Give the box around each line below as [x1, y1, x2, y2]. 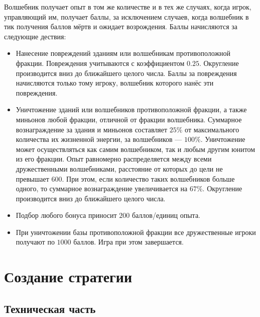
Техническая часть [4, 300, 96, 316]
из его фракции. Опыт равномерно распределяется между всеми [16, 153, 212, 164]
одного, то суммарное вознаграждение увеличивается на [16, 183, 188, 194]
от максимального [185, 124, 239, 134]
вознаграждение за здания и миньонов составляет [16, 124, 168, 134]
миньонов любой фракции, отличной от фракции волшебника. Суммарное [16, 114, 242, 124]
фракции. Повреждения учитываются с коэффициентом [16, 57, 185, 68]
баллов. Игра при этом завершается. [73, 236, 184, 247]
